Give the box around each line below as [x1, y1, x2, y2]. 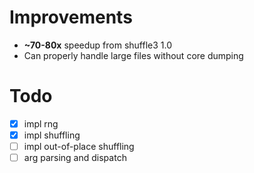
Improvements [9, 6, 133, 29]
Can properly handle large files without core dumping [23, 49, 244, 61]
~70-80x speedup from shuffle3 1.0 [23, 39, 173, 51]
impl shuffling [23, 129, 81, 141]
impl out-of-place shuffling [23, 141, 135, 152]
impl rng [23, 117, 59, 130]
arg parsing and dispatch [23, 152, 127, 164]
